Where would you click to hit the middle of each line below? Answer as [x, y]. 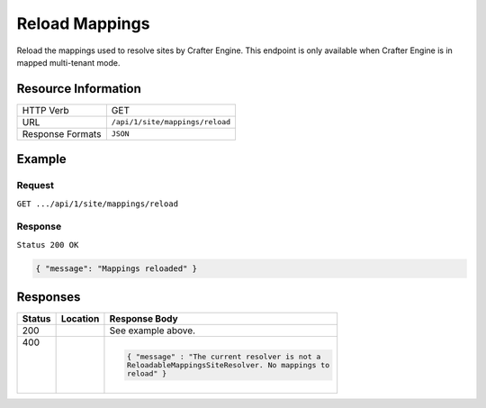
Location [80, 319]
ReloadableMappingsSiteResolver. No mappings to [228, 365]
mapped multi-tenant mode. [68, 62]
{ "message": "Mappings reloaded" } [117, 268]
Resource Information [79, 89]
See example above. [153, 331]
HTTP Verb [45, 110]
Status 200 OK [48, 245]
